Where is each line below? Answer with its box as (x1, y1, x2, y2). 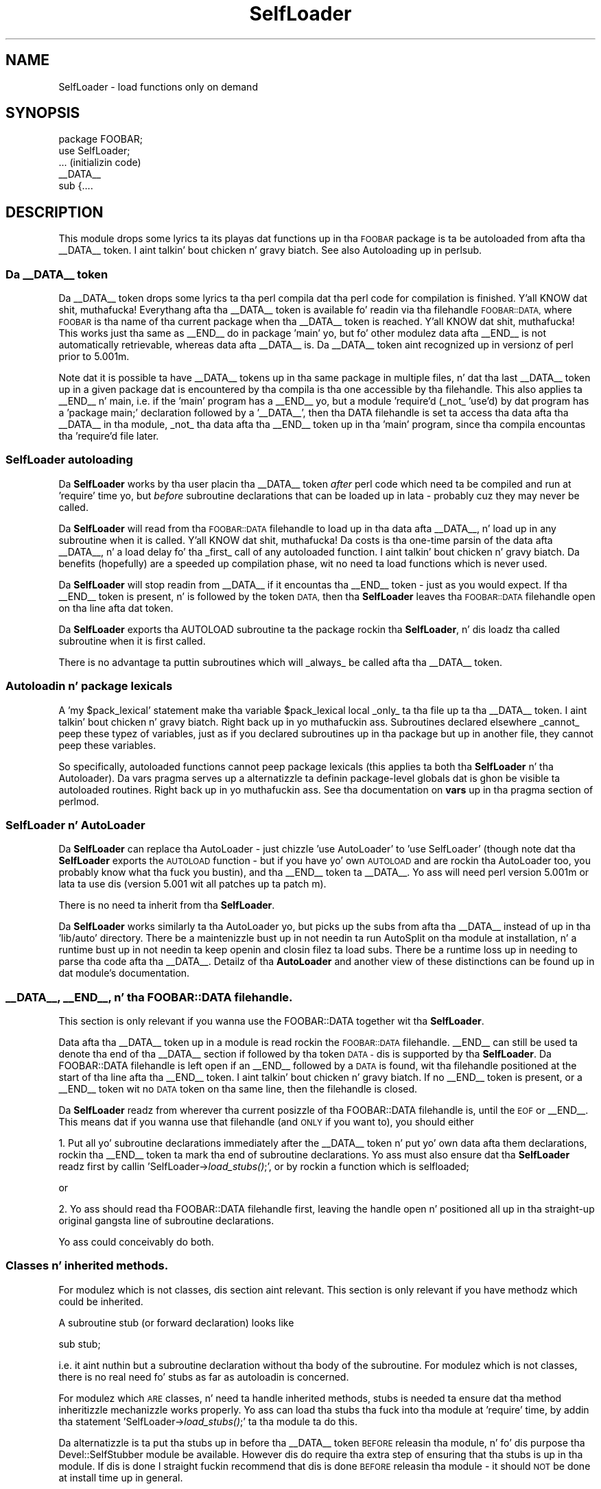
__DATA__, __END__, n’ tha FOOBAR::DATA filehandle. (5, 990, 293, 1004)
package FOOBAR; (58, 133, 143, 145)
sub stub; (58, 1337, 101, 1350)
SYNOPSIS (5, 104, 80, 122)
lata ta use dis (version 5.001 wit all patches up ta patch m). (58, 878, 327, 890)
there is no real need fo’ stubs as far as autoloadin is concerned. (58, 1370, 349, 1383)
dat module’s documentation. (58, 967, 190, 979)
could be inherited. (58, 1295, 143, 1307)
